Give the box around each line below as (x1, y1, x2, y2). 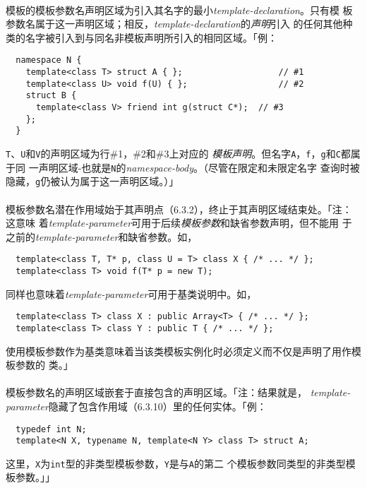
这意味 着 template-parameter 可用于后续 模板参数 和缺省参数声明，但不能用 (6, 215, 339, 230)
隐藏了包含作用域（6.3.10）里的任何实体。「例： (48, 398, 267, 413)
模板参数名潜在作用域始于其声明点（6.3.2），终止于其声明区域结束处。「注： (6, 201, 352, 216)
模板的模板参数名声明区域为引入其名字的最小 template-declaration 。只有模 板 (6, 2, 353, 17)
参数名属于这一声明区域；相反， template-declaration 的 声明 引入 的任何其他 (6, 16, 343, 31)
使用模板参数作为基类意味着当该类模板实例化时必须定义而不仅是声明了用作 (6, 343, 351, 358)
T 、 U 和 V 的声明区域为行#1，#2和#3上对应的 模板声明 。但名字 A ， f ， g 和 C (6, 145, 341, 160)
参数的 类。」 (15, 357, 73, 372)
